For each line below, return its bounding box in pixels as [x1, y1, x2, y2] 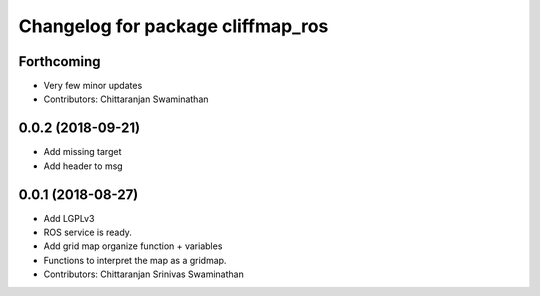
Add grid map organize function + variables [43, 240, 223, 252]
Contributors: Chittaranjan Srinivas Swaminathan [43, 268, 244, 280]
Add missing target [43, 146, 122, 158]
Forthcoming [18, 53, 101, 70]
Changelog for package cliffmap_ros [18, 15, 329, 37]
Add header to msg [43, 160, 124, 172]
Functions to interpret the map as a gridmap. [43, 254, 227, 266]
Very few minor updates [43, 80, 143, 92]
